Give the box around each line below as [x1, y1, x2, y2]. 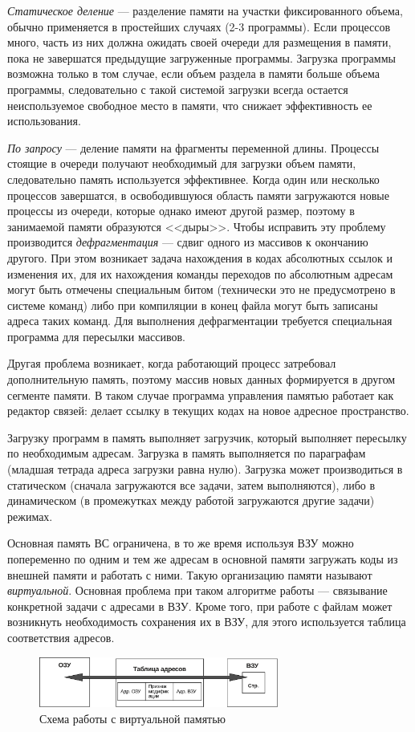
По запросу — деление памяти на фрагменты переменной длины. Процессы [7, 139, 380, 156]
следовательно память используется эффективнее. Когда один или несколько [7, 170, 380, 187]
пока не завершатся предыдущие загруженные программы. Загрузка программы [7, 49, 396, 66]
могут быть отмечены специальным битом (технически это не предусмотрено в [7, 281, 396, 298]
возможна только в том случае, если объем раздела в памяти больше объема [7, 65, 380, 82]
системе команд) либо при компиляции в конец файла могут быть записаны [7, 296, 378, 313]
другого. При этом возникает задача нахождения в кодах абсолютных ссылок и [7, 249, 393, 266]
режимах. [7, 507, 53, 524]
